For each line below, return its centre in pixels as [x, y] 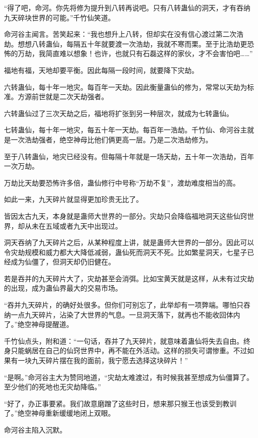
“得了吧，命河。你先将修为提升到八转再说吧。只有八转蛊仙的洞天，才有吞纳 [127, 7]
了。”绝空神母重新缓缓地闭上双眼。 [60, 413]
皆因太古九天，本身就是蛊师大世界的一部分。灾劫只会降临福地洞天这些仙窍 [126, 216]
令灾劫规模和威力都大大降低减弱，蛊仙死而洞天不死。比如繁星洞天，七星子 [126, 252]
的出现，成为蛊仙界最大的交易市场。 [63, 288]
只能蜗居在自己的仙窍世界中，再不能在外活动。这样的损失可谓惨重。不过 [129, 350]
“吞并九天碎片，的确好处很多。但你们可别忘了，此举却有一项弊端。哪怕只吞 [127, 305]
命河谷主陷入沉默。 [35, 430]
